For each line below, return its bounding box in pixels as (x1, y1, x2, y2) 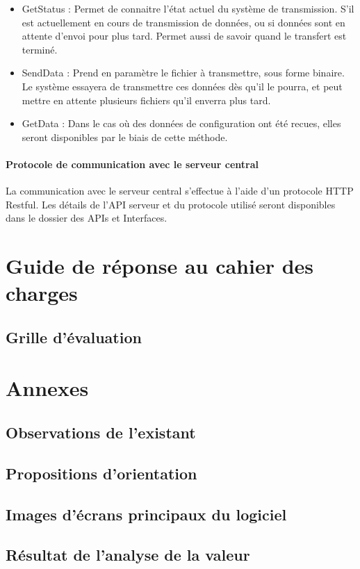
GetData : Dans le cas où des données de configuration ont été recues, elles (22, 116, 341, 131)
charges (6, 279, 78, 307)
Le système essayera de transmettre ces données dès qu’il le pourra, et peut (22, 79, 343, 93)
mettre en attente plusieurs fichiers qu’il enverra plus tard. (22, 92, 271, 107)
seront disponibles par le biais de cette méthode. (22, 129, 228, 144)
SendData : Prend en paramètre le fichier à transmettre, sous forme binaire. (22, 65, 345, 80)
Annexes (6, 374, 89, 402)
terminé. (22, 42, 58, 56)
